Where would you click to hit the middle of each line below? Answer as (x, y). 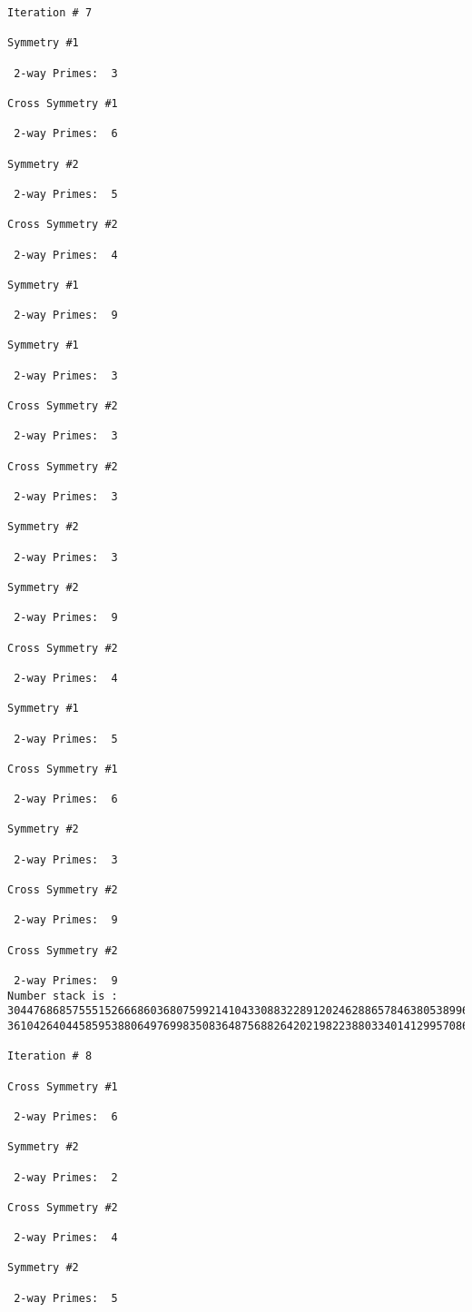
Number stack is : (63, 996)
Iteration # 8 (50, 1056)
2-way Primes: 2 (66, 1177)
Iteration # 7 (50, 13)
